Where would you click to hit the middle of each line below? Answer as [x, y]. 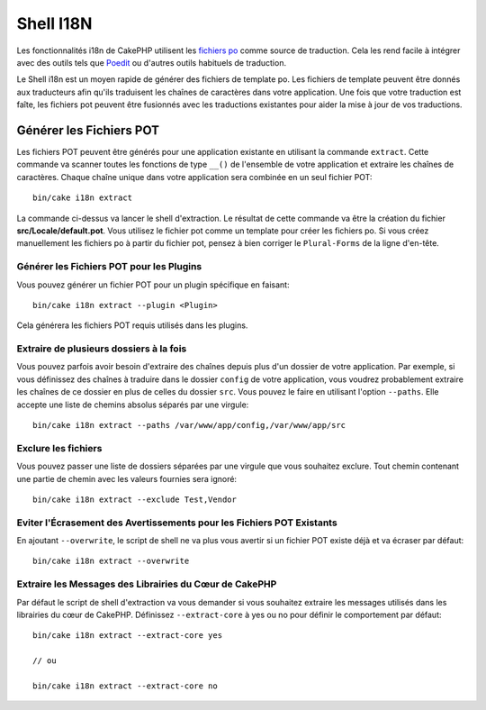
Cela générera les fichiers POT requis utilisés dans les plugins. [132, 325]
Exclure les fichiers [59, 448]
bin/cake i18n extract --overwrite [111, 561]
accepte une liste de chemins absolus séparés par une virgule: [133, 405]
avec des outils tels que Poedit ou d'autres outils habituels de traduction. [152, 62]
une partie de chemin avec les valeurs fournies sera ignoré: [127, 478]
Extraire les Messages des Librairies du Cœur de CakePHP [147, 584]
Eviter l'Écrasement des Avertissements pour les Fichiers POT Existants [177, 523]
